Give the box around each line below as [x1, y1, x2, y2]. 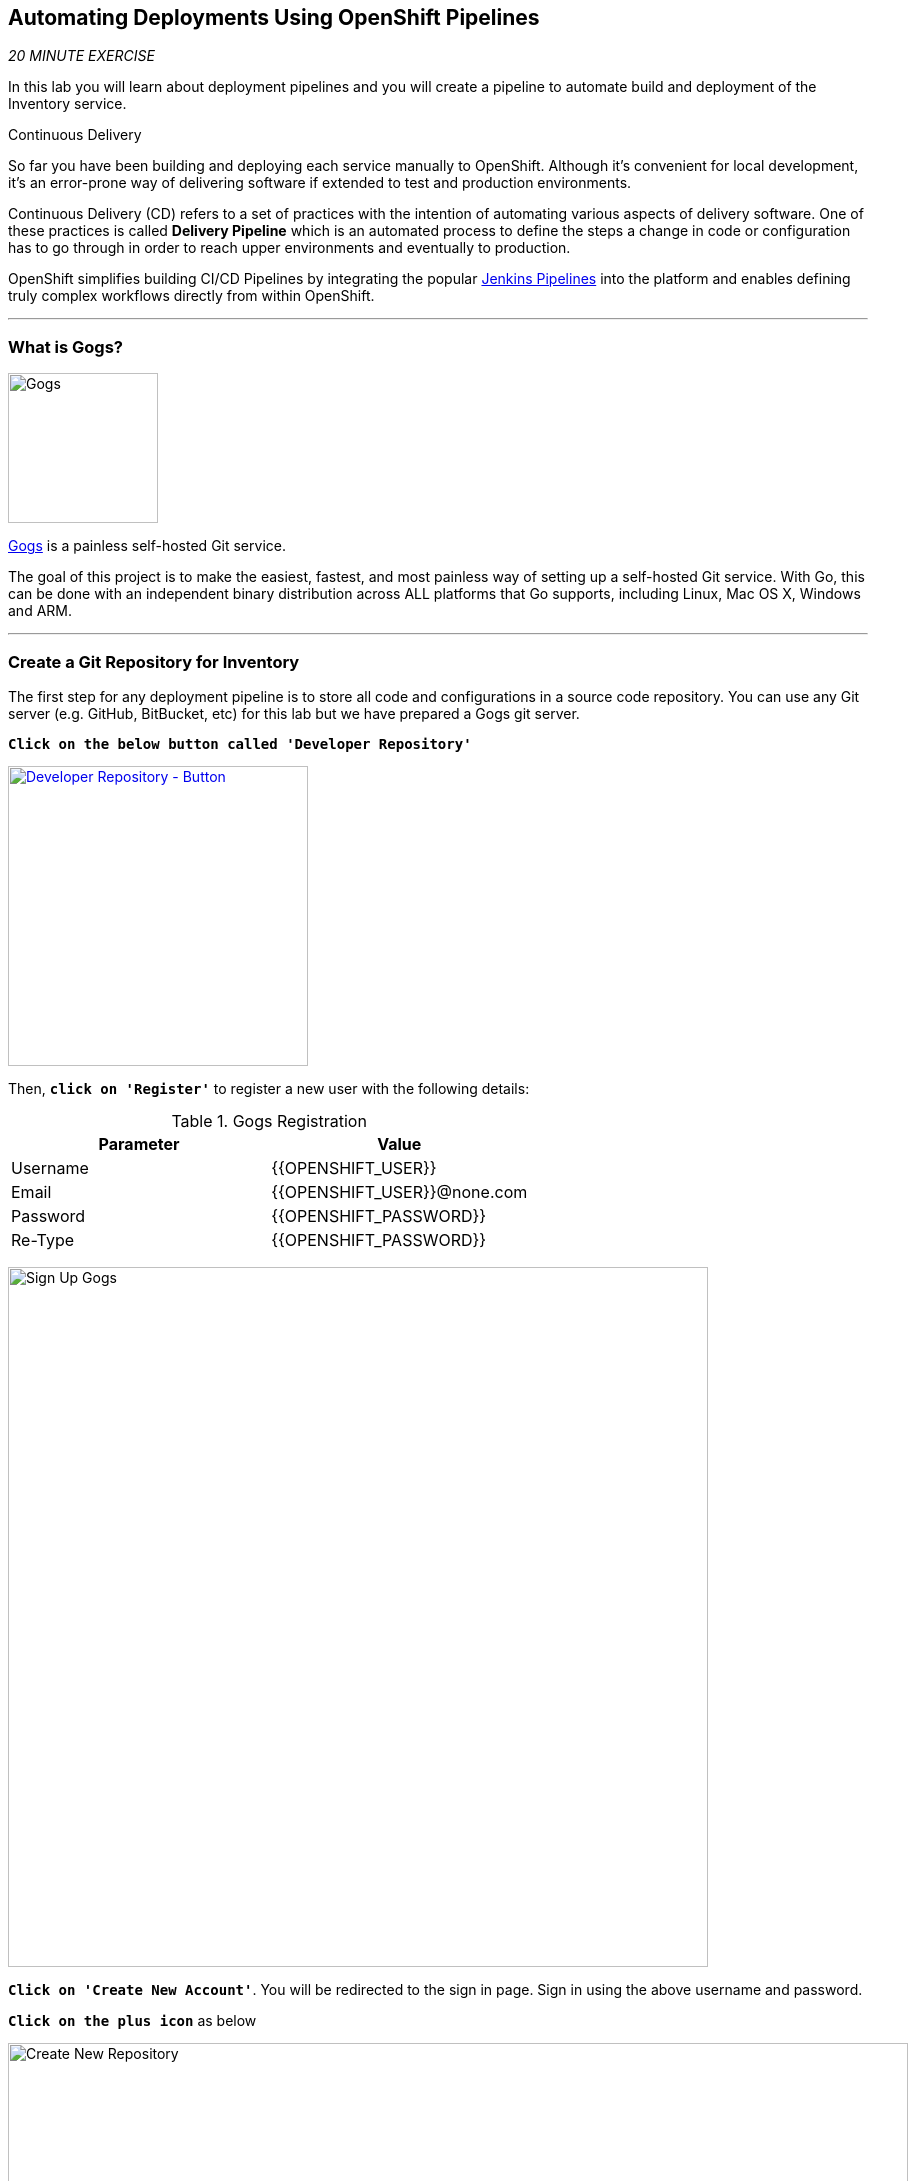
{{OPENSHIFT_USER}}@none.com [271, 1181, 528, 1202]
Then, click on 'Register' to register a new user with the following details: [8, 1079, 530, 1097]
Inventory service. [8, 95, 127, 113]
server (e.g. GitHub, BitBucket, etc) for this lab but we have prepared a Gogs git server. [8, 704, 580, 722]
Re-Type [11, 1229, 75, 1250]
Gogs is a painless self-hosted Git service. [8, 537, 286, 555]
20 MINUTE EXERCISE [8, 47, 155, 65]
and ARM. [8, 602, 72, 620]
